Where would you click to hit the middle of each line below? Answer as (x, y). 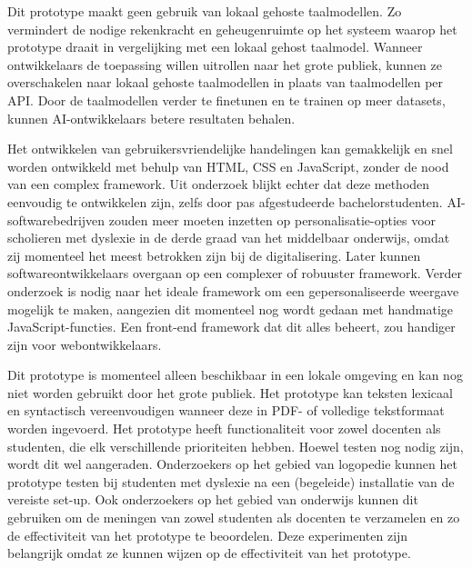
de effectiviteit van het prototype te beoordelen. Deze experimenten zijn (208, 535)
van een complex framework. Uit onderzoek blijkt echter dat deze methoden (219, 184)
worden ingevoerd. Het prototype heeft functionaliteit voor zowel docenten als (224, 428)
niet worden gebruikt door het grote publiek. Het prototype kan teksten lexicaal (230, 392)
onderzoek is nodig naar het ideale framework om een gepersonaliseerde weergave (233, 290)
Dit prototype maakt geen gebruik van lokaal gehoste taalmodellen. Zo (205, 11)
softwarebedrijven (56, 219)
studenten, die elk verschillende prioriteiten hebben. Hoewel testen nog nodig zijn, (236, 446)
